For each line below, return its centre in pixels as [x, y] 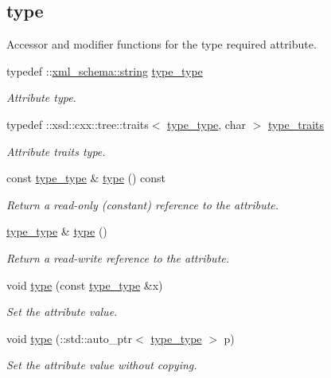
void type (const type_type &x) [85, 284]
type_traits [296, 124]
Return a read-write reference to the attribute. [118, 257]
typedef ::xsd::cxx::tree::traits [78, 124]
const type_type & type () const [86, 178]
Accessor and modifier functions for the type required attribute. [162, 44]
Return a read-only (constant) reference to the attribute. [143, 204]
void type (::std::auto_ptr [70, 338]
